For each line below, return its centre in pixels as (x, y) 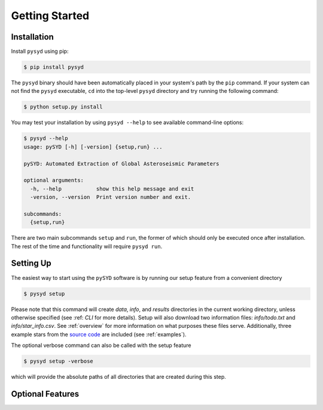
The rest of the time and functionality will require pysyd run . (87, 246)
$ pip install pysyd (54, 67)
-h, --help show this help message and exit (112, 189)
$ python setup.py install (63, 107)
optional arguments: (54, 180)
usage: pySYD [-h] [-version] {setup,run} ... (93, 147)
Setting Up (31, 263)
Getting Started (50, 16)
